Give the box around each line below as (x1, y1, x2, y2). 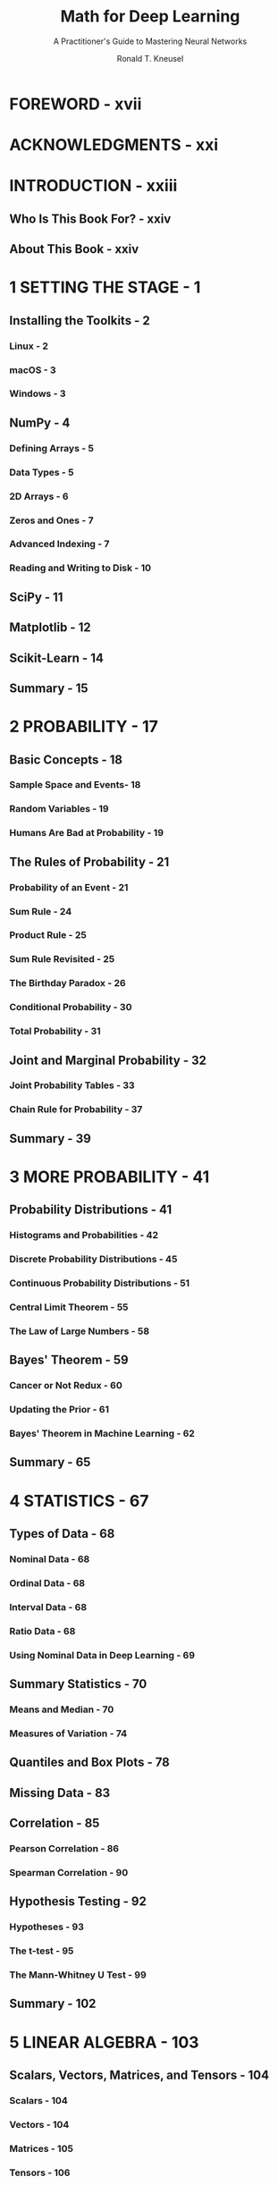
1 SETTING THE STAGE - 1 (9, 277, 201, 298)
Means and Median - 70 (9, 1703, 114, 1716)
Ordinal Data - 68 (9, 1576, 86, 1589)
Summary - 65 (9, 1455, 91, 1470)
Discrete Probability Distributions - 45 (9, 1253, 178, 1266)
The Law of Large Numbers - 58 (9, 1325, 150, 1337)
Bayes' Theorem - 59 (9, 1353, 129, 1368)
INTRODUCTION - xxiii (9, 176, 178, 196)
